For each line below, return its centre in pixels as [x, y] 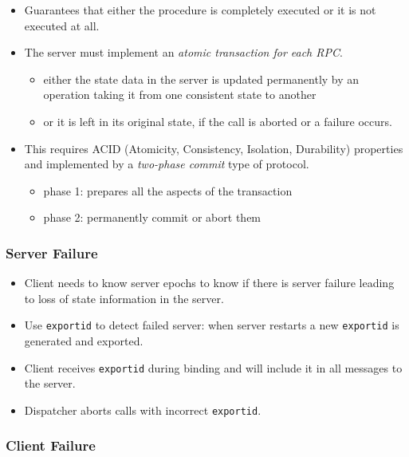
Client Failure [51, 445]
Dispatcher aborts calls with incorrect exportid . [143, 410]
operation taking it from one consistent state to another [180, 95]
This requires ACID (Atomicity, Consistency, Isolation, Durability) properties [214, 148]
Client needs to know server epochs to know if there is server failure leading [209, 283]
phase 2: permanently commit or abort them [152, 217]
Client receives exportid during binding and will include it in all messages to [213, 367]
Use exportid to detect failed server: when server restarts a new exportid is [212, 325]
